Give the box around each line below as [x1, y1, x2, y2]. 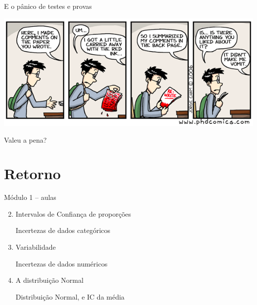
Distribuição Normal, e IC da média [15, 291, 125, 302]
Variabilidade [15, 242, 56, 252]
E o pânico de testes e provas [4, 1, 92, 11]
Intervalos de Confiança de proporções [15, 208, 131, 219]
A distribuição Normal [15, 275, 84, 285]
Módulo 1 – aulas [4, 192, 56, 202]
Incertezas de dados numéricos [15, 258, 108, 268]
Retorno [4, 163, 61, 184]
